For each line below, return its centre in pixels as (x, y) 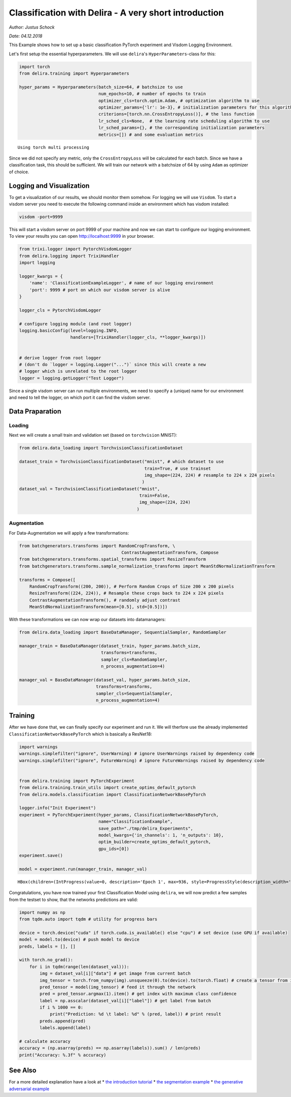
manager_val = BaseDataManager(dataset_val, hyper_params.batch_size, (105, 680)
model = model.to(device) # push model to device (79, 940)
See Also (23, 1071)
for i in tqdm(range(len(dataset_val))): (79, 966)
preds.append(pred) (63, 1021)
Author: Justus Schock (32, 27)
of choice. (19, 172)
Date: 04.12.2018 (26, 36)
